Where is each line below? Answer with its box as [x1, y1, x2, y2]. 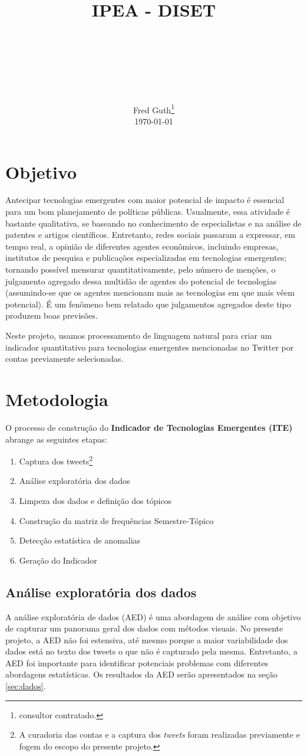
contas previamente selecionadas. [5, 352, 124, 365]
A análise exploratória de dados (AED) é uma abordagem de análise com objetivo [5, 610, 301, 623]
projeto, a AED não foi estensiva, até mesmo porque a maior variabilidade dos [5, 633, 288, 646]
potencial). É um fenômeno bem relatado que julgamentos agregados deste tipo [5, 297, 291, 310]
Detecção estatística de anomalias [19, 534, 141, 546]
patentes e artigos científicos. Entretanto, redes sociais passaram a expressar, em [5, 228, 295, 241]
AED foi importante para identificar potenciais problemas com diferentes [5, 656, 269, 669]
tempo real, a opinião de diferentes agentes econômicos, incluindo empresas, [5, 240, 279, 252]
